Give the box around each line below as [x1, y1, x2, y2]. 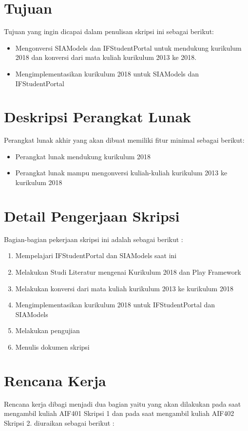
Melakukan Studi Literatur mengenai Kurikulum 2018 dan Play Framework [15, 266, 241, 277]
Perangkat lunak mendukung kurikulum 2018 [15, 151, 151, 161]
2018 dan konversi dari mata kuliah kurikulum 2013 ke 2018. [15, 52, 197, 62]
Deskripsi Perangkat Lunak [4, 107, 191, 127]
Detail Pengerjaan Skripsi [4, 206, 180, 225]
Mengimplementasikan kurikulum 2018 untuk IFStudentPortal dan [15, 300, 215, 310]
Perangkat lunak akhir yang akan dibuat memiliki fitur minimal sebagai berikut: [4, 135, 245, 145]
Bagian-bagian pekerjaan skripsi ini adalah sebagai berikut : [4, 234, 183, 244]
